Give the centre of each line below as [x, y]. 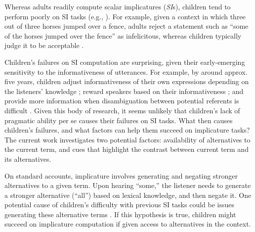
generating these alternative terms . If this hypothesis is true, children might [120, 214]
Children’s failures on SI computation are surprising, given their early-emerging [125, 62]
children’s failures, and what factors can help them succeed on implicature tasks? [127, 130]
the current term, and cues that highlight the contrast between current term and [127, 149]
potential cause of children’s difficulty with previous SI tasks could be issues [120, 205]
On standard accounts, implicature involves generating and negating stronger [121, 175]
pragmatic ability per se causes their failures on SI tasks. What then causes [119, 120]
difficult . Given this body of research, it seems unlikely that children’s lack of [122, 110]
